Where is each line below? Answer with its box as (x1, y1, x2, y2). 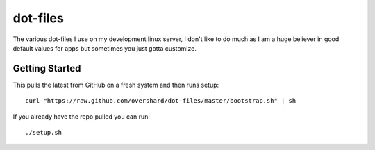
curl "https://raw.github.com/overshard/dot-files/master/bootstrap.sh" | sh (25, 97, 297, 105)
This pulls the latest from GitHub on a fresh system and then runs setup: (12, 81, 219, 89)
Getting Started (12, 62, 81, 74)
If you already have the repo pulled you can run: (12, 112, 151, 121)
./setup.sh (25, 128, 62, 137)
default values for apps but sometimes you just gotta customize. (12, 44, 197, 52)
